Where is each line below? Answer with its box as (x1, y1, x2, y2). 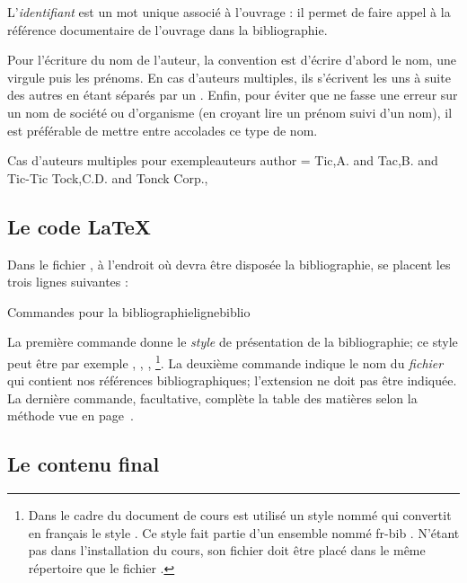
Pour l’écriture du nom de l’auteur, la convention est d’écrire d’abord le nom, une (7, 50, 456, 69)
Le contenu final (7, 450, 160, 478)
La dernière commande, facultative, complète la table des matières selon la (7, 388, 418, 407)
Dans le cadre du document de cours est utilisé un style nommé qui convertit (28, 506, 452, 525)
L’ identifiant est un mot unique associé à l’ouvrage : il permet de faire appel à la (7, 3, 451, 21)
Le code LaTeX (7, 212, 152, 240)
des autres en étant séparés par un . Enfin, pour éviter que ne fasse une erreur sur (7, 85, 458, 104)
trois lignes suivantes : (7, 272, 128, 291)
